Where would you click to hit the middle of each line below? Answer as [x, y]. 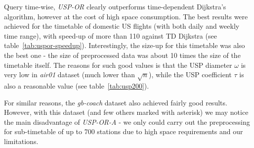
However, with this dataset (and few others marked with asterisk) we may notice [126, 112]
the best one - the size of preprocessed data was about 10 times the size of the [122, 55]
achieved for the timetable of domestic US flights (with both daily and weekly [122, 26]
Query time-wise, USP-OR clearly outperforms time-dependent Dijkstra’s [115, 6]
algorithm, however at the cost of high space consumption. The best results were [126, 16]
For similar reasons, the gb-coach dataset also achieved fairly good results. [116, 102]
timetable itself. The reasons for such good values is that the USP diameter [118, 65]
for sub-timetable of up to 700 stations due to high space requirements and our [124, 131]
